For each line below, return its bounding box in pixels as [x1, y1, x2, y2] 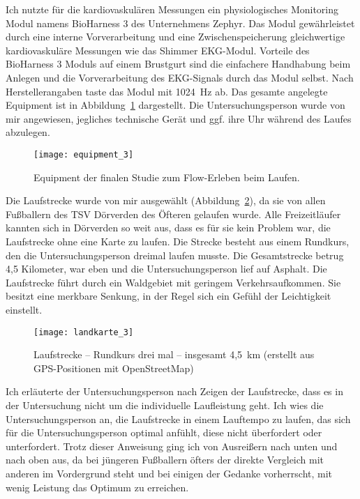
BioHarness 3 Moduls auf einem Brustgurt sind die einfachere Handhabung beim [6, 56, 351, 71]
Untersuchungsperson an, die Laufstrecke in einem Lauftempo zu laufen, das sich [6, 411, 351, 426]
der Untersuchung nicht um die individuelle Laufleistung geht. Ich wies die [6, 397, 324, 412]
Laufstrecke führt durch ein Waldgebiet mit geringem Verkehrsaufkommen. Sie [6, 275, 341, 289]
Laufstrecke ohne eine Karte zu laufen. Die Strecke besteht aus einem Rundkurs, [6, 233, 350, 248]
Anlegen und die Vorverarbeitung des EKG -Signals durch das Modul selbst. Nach [6, 70, 354, 84]
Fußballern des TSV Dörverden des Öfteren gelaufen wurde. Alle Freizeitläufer [6, 206, 341, 221]
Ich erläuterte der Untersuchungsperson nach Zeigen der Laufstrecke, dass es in [6, 384, 343, 399]
